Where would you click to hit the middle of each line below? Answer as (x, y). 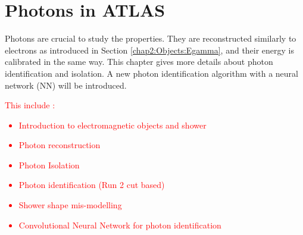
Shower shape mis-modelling (70, 205)
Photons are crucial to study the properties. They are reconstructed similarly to (151, 38)
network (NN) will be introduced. (66, 85)
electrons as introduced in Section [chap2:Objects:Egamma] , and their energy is (150, 50)
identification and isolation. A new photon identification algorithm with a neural (151, 73)
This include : (30, 105)
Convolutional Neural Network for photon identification (120, 225)
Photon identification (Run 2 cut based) (92, 185)
